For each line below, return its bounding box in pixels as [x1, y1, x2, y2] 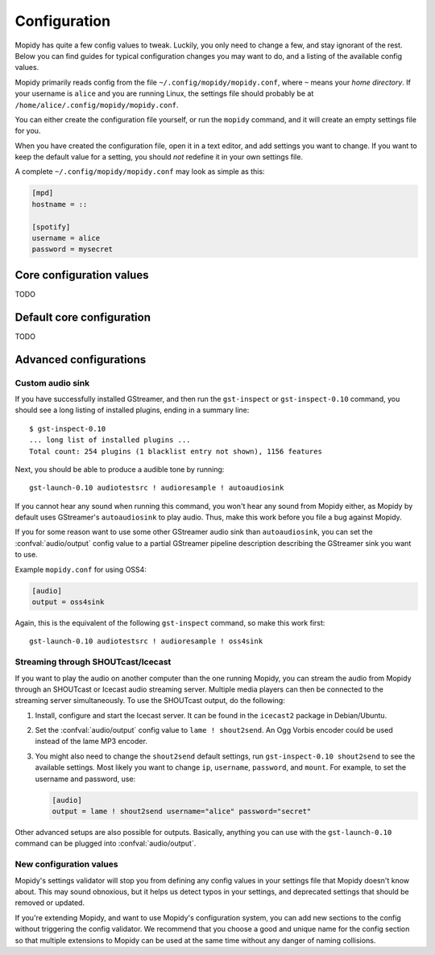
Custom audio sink [14, 377, 90, 388]
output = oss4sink [31, 597, 105, 607]
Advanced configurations [14, 353, 147, 366]
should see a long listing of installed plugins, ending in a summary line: [14, 405, 250, 415]
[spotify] [31, 222, 71, 231]
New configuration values [14, 858, 118, 870]
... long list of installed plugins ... [29, 436, 191, 444]
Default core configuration [14, 310, 151, 324]
